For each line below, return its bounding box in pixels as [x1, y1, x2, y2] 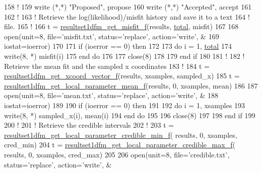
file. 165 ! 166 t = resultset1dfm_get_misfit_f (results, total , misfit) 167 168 [4, 21, 239, 32]
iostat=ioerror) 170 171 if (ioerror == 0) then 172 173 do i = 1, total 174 [4, 41, 232, 51]
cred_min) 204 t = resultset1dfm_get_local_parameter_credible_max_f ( [4, 139, 235, 150]
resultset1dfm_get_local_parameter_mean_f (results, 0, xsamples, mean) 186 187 [4, 80, 258, 91]
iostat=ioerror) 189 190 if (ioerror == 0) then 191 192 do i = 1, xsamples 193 [4, 100, 245, 110]
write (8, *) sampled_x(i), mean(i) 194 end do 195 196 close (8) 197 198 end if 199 [4, 110, 255, 120]
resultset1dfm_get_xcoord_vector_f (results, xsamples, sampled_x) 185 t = [4, 70, 240, 81]
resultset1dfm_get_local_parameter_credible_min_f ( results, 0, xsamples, [4, 129, 237, 140]
